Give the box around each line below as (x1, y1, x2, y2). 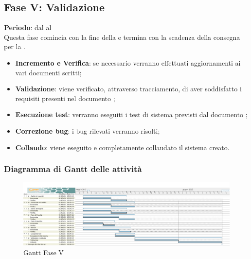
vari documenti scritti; (15, 67, 82, 77)
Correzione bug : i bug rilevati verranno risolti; (15, 125, 160, 136)
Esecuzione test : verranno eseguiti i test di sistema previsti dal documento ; (15, 109, 248, 120)
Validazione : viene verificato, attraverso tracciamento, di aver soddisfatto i (15, 84, 242, 94)
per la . (4, 41, 25, 52)
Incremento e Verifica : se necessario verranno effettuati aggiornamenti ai (15, 57, 241, 68)
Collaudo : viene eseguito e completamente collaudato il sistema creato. (15, 142, 230, 152)
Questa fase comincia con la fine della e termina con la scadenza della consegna (4, 32, 240, 42)
